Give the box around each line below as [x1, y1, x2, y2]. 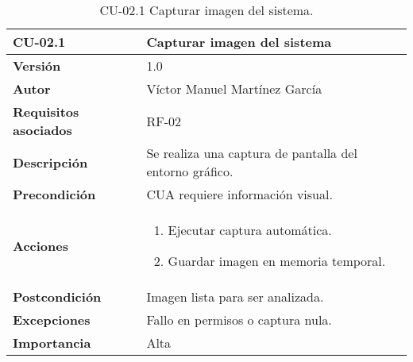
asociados [13, 121, 72, 139]
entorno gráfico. [146, 162, 234, 180]
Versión [13, 56, 61, 75]
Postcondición [13, 287, 102, 306]
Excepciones [13, 310, 91, 329]
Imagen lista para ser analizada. [146, 287, 324, 306]
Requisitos [13, 102, 79, 121]
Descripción [13, 152, 88, 171]
